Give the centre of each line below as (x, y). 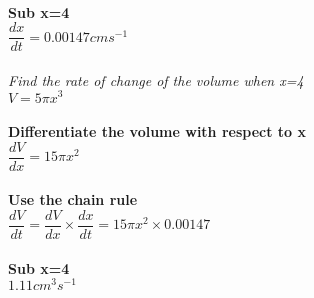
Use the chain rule (73, 199)
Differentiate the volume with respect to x (157, 131)
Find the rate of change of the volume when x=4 (156, 79)
